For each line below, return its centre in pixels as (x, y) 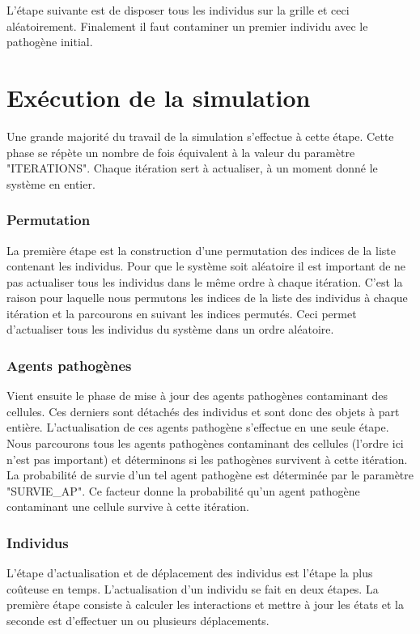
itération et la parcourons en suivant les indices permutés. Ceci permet (182, 313)
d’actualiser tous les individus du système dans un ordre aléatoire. (170, 329)
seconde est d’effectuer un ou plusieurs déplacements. (138, 621)
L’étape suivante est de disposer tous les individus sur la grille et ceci (178, 10)
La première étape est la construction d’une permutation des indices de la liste (201, 250)
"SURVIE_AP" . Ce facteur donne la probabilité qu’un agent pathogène (183, 490)
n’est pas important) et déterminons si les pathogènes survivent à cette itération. (207, 459)
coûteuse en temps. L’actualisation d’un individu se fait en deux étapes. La (193, 588)
